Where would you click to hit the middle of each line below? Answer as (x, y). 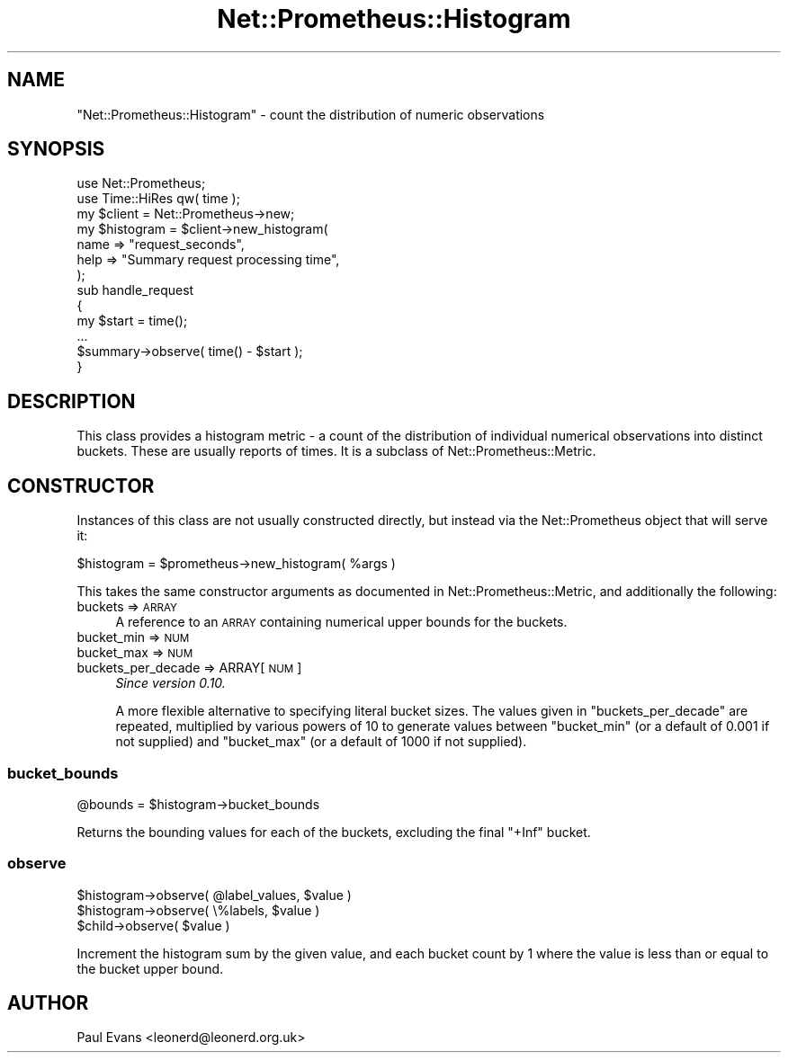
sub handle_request (135, 290)
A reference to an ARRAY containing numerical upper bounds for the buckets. (341, 622)
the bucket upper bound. (150, 968)
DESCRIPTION (72, 401)
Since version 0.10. (170, 683)
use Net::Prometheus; (141, 183)
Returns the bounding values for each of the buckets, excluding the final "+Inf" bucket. (334, 832)
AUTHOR (48, 1003)
